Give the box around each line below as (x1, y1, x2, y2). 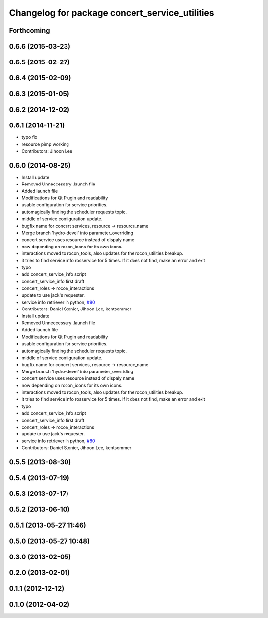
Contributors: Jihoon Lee (21, 148, 73, 154)
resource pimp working (21, 141, 69, 147)
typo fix (21, 134, 37, 140)
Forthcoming (9, 26, 50, 35)
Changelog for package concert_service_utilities (9, 7, 214, 18)
